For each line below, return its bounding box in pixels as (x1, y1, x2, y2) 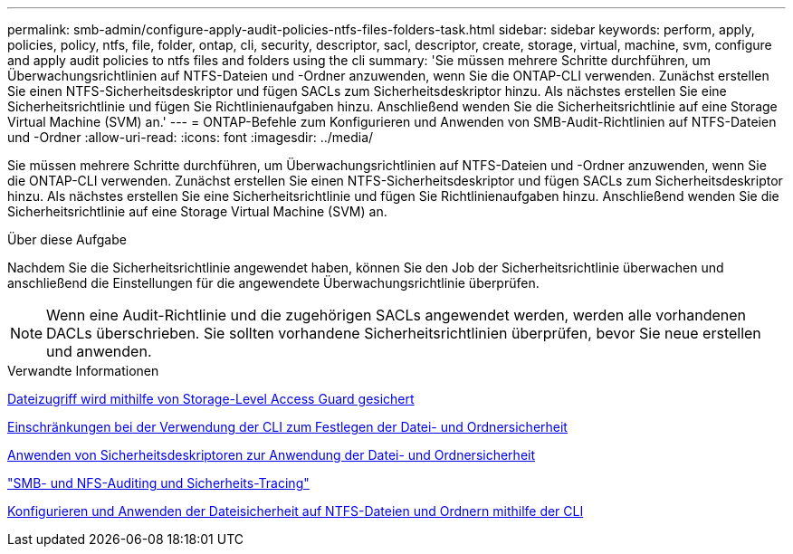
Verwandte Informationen (7, 363, 159, 378)
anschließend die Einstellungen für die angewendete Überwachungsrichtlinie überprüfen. (7, 275, 540, 291)
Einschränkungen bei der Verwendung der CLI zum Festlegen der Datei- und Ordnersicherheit (7, 419, 568, 435)
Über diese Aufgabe (7, 232, 127, 247)
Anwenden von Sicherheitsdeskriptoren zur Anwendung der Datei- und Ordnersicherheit (7, 447, 536, 463)
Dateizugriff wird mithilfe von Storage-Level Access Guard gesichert (7, 391, 415, 406)
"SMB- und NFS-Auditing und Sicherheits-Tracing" (7, 475, 310, 491)
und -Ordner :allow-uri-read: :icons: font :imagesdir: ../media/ (7, 129, 374, 145)
